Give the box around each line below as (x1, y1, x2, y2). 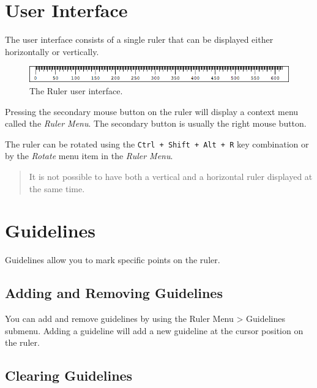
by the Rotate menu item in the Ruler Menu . (5, 149, 173, 162)
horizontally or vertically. (5, 45, 99, 58)
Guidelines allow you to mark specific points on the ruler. (5, 253, 220, 266)
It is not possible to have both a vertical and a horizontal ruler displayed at (29, 170, 313, 183)
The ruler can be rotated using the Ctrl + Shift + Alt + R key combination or (5, 137, 309, 150)
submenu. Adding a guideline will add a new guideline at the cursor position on (5, 324, 304, 337)
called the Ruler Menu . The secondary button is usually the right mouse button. (5, 117, 307, 130)
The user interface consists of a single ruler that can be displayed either (5, 33, 274, 46)
